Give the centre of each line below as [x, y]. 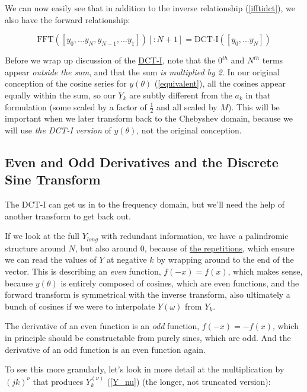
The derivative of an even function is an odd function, [102, 326]
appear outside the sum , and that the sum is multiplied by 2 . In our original [142, 71]
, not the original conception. [189, 130]
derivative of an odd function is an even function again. [105, 349]
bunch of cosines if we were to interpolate [80, 306]
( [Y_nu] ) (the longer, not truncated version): [189, 381]
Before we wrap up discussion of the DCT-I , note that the [110, 60]
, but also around [106, 248]
